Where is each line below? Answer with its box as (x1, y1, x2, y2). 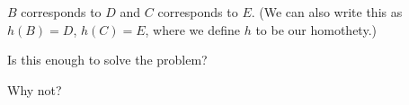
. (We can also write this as (251, 3, 403, 21)
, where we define (145, 20, 240, 39)
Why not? (7, 80, 62, 99)
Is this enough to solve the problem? (7, 50, 208, 69)
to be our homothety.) (255, 20, 377, 39)
